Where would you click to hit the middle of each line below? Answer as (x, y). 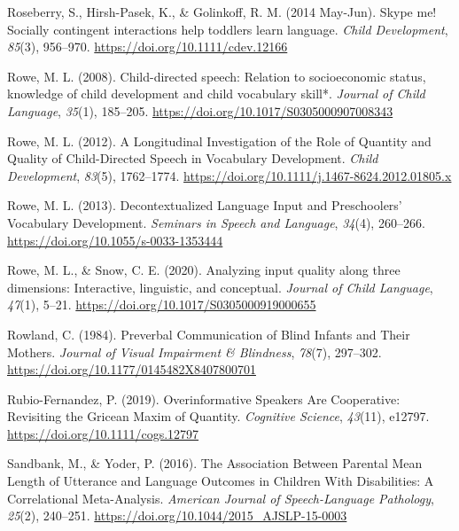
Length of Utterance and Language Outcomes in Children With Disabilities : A (221, 481)
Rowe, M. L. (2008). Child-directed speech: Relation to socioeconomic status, (217, 76)
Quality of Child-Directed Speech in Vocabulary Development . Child (193, 158)
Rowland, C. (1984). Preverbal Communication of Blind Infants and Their (209, 334)
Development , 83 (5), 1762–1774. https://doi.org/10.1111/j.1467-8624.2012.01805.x (229, 175)
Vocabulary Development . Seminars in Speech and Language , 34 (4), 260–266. (216, 222)
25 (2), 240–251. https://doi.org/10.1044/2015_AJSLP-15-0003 (177, 515)
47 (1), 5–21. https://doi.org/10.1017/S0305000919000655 (162, 305)
